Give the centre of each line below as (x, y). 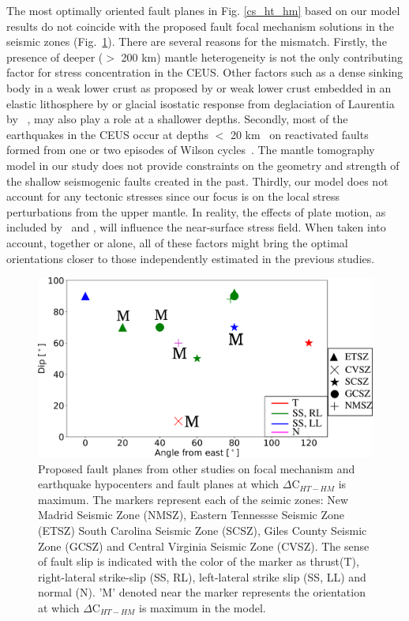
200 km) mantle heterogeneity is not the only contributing (262, 56)
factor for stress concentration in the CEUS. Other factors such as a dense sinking (205, 72)
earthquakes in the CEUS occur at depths (107, 134)
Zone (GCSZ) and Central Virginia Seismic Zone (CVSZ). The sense (204, 546)
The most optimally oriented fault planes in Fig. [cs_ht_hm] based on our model (203, 10)
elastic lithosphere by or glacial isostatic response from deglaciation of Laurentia (201, 103)
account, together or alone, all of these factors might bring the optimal (177, 242)
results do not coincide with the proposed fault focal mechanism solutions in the (200, 26)
